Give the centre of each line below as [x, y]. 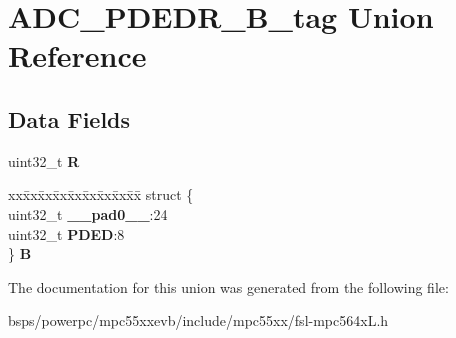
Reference [77, 55]
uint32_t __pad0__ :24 [88, 213]
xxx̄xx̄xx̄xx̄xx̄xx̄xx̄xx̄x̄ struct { [101, 194]
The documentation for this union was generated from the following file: [228, 286]
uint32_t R [44, 160]
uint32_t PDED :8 [66, 233]
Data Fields [69, 118]
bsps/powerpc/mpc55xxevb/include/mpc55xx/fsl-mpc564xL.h [198, 320]
